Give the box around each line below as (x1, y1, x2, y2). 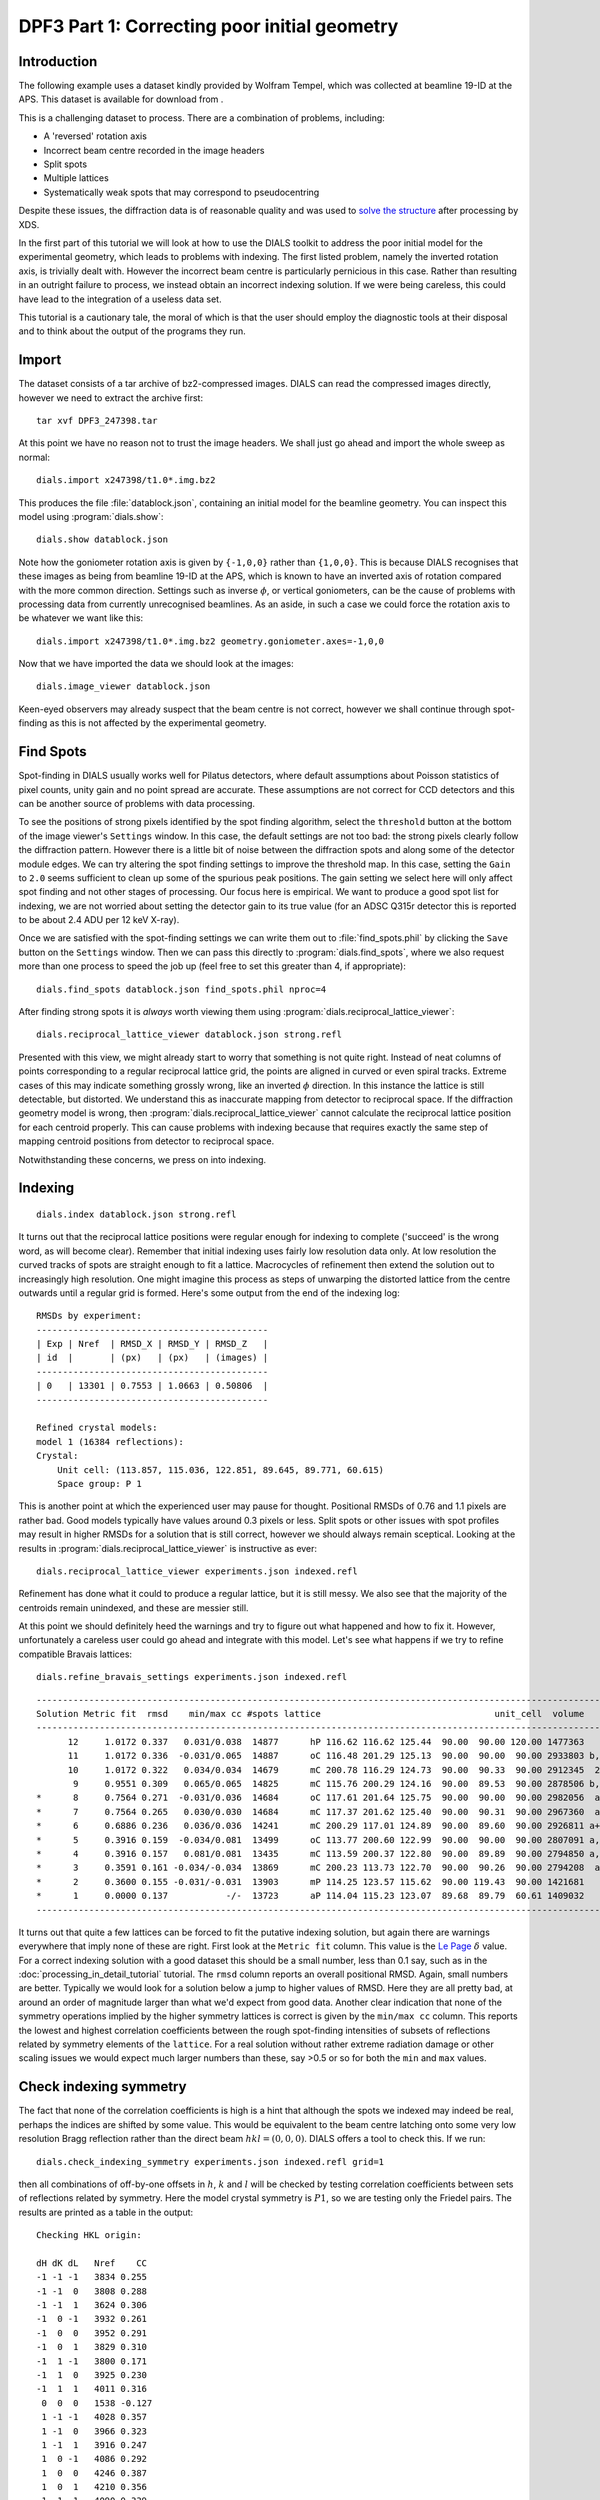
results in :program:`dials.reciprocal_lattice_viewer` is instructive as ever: (18, 1542, 318, 1554)
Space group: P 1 (56, 1478, 142, 1489)
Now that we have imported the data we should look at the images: (18, 658, 294, 670)
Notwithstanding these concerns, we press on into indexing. (18, 1153, 267, 1165)
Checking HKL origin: (36, 2230, 142, 2241)
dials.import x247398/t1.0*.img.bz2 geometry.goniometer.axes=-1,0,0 (36, 635, 385, 647)
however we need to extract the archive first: (18, 391, 204, 404)
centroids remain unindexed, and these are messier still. (18, 1601, 249, 1614)
